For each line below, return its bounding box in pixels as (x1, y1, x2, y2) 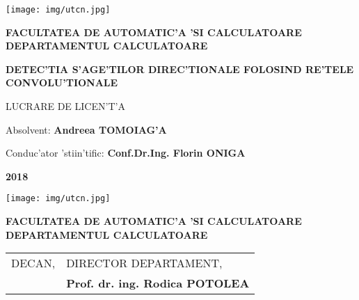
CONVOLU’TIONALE (6, 75, 118, 90)
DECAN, (11, 255, 56, 271)
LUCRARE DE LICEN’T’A (6, 99, 125, 113)
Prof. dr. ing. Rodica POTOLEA (66, 275, 250, 292)
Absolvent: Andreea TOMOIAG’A (6, 122, 167, 136)
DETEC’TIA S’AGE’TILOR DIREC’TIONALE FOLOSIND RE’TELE (6, 61, 354, 76)
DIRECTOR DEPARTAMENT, (66, 255, 223, 271)
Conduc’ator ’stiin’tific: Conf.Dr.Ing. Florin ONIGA (6, 145, 246, 160)
